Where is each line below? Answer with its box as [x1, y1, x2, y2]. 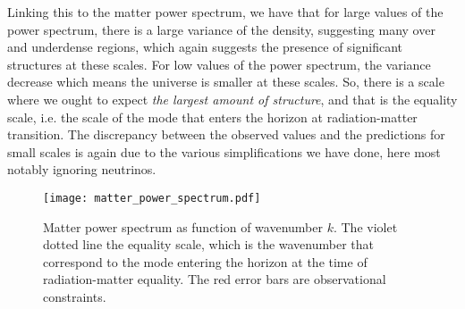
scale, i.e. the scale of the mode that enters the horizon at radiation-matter [7, 107, 418, 126]
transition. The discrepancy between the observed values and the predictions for [7, 125, 445, 144]
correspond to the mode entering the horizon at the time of [43, 252, 368, 271]
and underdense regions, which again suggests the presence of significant [7, 38, 403, 56]
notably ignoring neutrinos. [7, 160, 156, 179]
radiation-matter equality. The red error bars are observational [43, 270, 386, 288]
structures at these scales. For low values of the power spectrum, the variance [7, 54, 431, 73]
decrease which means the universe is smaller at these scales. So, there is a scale [7, 72, 444, 91]
